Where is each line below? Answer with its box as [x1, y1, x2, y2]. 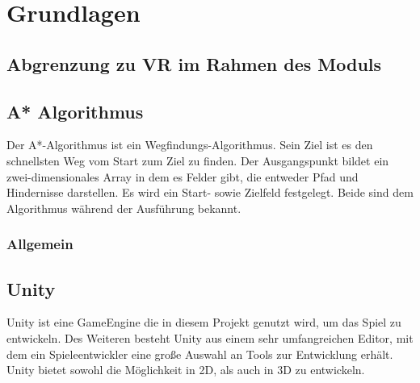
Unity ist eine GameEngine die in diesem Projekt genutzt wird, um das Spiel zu [6, 314, 401, 331]
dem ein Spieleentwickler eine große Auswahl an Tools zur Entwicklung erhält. [6, 345, 393, 362]
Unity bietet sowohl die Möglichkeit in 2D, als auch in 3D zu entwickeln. [6, 361, 365, 378]
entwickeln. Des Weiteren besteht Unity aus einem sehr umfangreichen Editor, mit [6, 329, 414, 346]
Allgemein [6, 234, 73, 254]
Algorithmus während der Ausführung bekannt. [6, 199, 241, 216]
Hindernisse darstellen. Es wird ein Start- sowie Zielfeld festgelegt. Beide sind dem [6, 184, 414, 201]
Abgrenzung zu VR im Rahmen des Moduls [6, 51, 382, 76]
